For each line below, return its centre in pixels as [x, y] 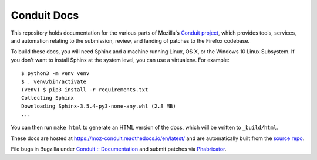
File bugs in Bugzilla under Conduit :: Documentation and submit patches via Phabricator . [119, 149]
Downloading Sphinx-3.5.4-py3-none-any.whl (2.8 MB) [99, 106]
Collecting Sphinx [48, 98]
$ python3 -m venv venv [55, 74]
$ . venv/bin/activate [54, 81]
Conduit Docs [45, 15]
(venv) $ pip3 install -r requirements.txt [85, 90]
